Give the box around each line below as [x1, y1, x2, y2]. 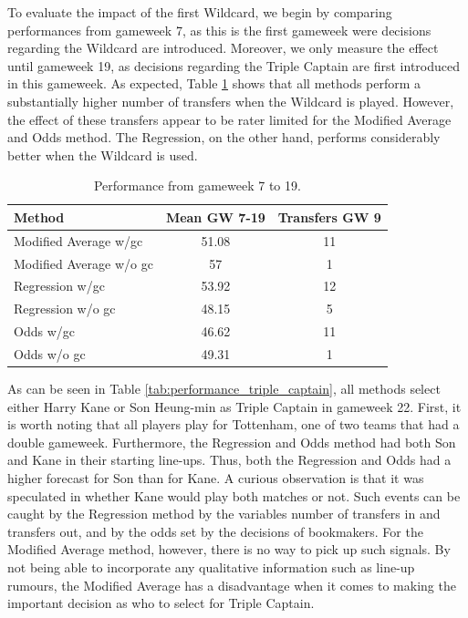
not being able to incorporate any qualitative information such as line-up [7, 558, 415, 577]
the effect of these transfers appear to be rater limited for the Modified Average [7, 109, 452, 129]
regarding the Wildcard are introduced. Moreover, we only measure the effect [7, 38, 439, 57]
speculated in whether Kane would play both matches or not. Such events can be [7, 486, 461, 505]
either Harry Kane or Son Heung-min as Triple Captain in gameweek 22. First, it [7, 397, 462, 416]
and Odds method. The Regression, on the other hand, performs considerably [7, 128, 441, 147]
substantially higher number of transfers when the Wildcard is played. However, [7, 91, 454, 110]
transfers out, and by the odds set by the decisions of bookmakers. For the [7, 521, 423, 541]
